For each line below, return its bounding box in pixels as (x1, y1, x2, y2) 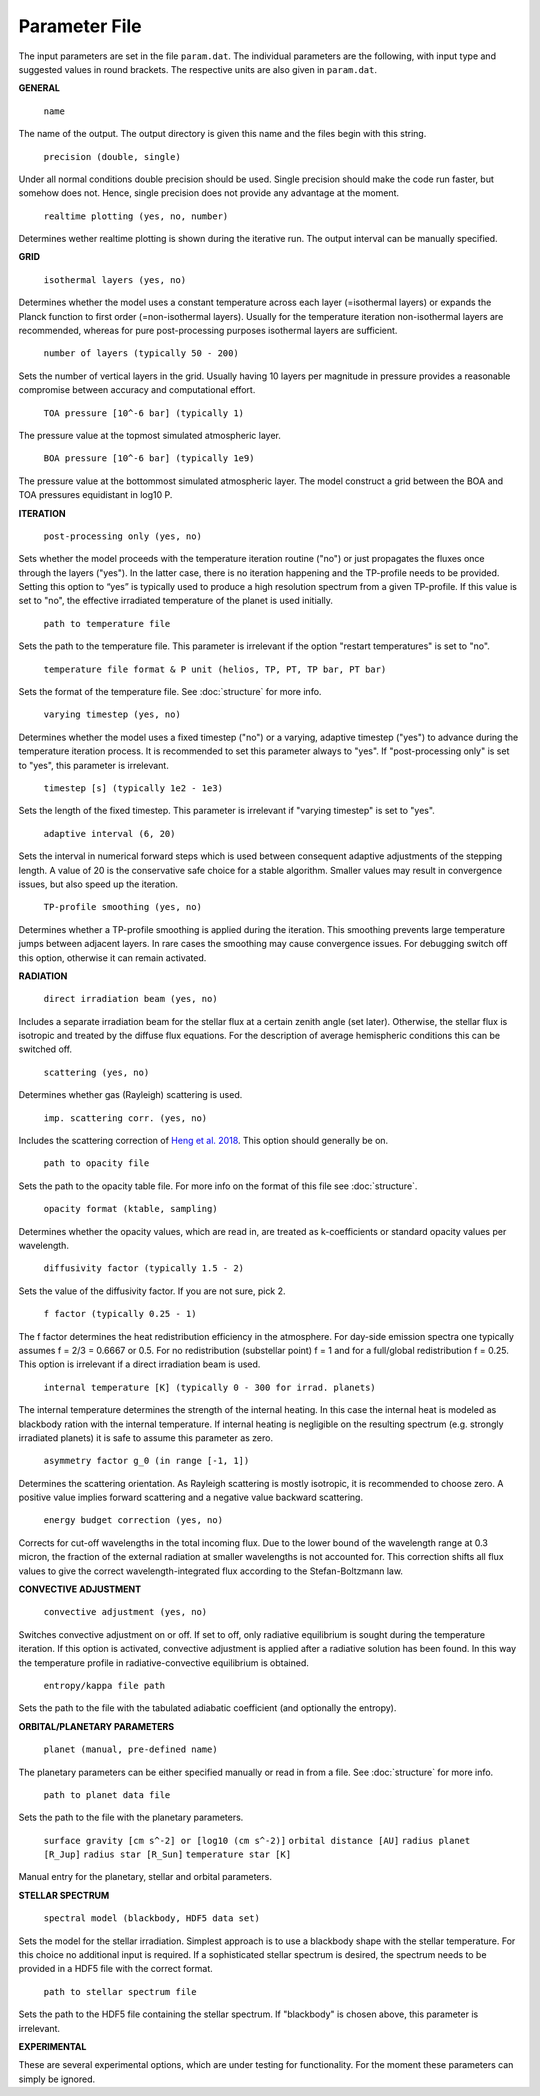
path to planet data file (43, 1789, 171, 1800)
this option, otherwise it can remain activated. (18, 951, 207, 964)
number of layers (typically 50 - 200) (43, 348, 239, 359)
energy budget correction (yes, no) (43, 1515, 224, 1526)
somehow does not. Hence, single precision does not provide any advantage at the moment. (18, 187, 400, 199)
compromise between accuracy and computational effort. (18, 384, 256, 396)
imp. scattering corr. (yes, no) (43, 1112, 208, 1124)
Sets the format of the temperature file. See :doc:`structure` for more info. (18, 686, 322, 698)
